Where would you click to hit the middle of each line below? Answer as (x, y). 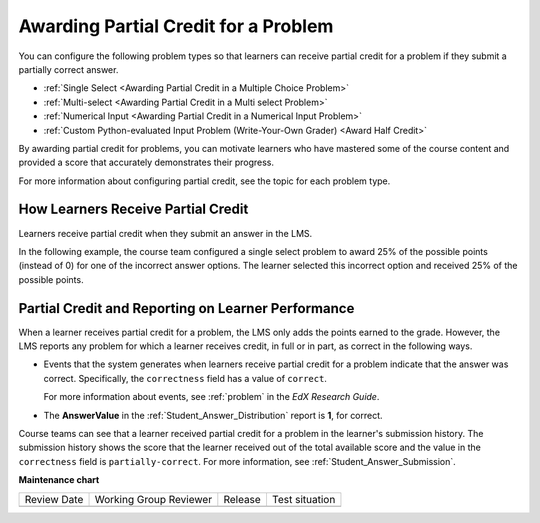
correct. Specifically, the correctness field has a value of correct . (185, 378)
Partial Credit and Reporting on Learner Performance (186, 308)
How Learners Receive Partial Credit (133, 209)
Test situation (303, 499)
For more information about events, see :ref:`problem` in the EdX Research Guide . (211, 397)
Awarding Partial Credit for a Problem (176, 26)
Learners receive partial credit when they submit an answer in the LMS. (165, 233)
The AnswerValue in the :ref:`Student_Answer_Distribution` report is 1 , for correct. (213, 415)
